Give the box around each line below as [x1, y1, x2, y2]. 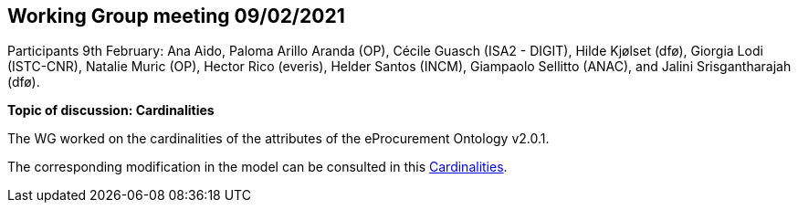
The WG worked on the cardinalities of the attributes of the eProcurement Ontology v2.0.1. [7, 131, 550, 147]
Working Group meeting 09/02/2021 [7, 5, 345, 27]
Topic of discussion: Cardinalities [7, 102, 215, 119]
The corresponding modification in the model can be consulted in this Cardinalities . [7, 159, 508, 175]
